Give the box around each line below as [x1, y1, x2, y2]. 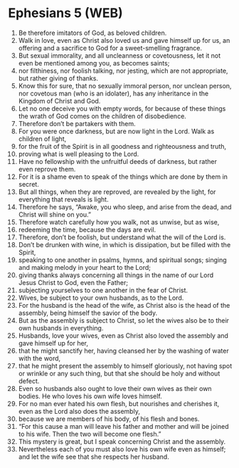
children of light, [18, 134, 67, 143]
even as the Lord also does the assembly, [18, 407, 141, 415]
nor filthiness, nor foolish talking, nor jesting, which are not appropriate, [18, 66, 228, 75]
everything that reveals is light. [18, 194, 109, 204]
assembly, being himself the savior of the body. [18, 308, 158, 317]
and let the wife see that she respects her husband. [18, 452, 169, 461]
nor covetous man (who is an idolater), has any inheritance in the [18, 89, 209, 98]
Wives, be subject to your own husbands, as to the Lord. [18, 293, 184, 302]
